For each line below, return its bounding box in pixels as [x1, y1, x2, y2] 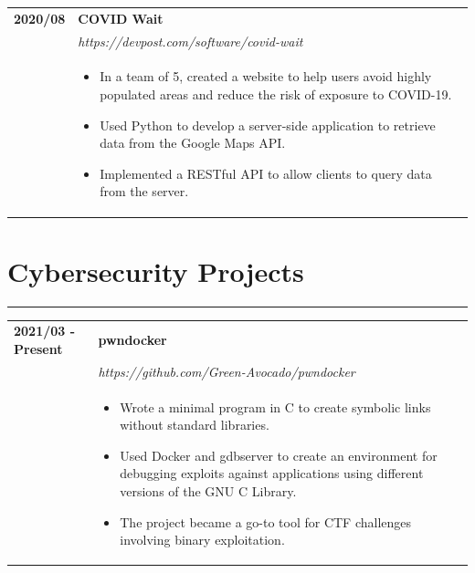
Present [14, 339, 63, 358]
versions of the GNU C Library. [120, 482, 297, 501]
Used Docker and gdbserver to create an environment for [120, 445, 438, 464]
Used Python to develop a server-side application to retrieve [100, 115, 436, 134]
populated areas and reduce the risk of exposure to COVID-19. [100, 85, 452, 104]
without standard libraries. [120, 415, 269, 434]
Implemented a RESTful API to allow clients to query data [100, 163, 432, 182]
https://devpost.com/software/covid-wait [78, 31, 303, 50]
